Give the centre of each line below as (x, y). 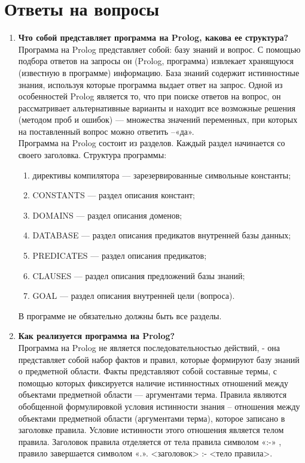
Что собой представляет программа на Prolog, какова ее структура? (153, 37)
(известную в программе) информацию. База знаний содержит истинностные (159, 72)
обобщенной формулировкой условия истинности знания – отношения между (159, 406)
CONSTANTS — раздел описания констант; (114, 195)
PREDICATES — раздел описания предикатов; (120, 255)
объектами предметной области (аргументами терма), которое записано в (152, 418)
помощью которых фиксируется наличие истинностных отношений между (153, 382)
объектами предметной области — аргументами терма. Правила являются (152, 394)
